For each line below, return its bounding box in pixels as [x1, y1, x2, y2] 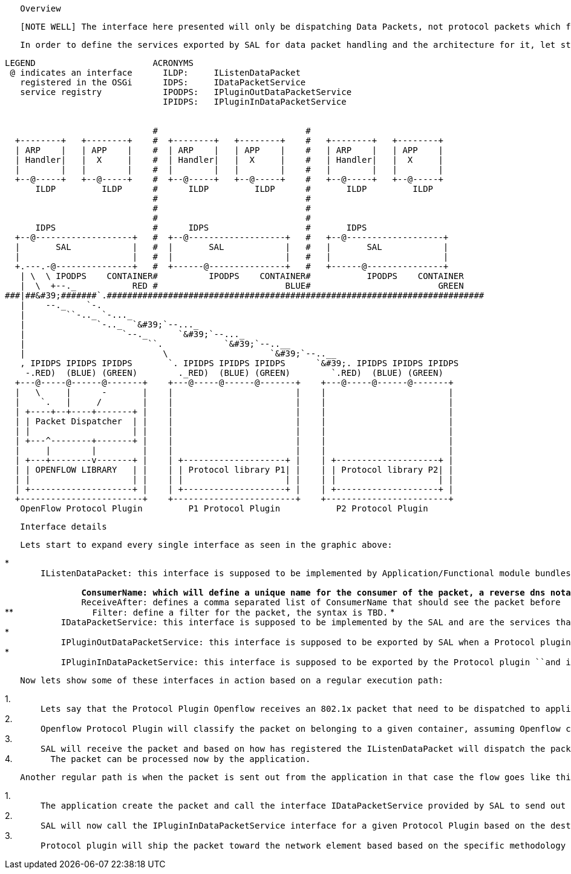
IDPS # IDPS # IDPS [35, 223, 367, 232]
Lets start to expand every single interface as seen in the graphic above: [20, 540, 393, 550]
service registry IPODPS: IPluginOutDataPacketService [20, 87, 352, 97]
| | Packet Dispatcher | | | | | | [15, 416, 454, 426]
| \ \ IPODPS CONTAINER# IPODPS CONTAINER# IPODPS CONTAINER [20, 271, 464, 281]
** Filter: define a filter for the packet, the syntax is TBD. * [5, 607, 395, 617]
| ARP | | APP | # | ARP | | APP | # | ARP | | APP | [15, 145, 443, 155]
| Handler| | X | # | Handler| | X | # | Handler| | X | [15, 155, 443, 165]
